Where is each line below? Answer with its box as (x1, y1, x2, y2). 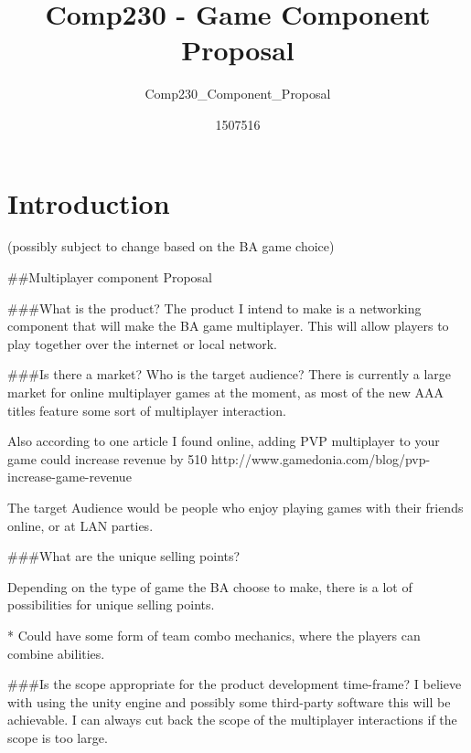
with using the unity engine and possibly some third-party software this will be (7, 692, 451, 711)
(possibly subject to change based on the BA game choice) (7, 237, 335, 256)
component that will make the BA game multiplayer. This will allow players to (7, 316, 449, 335)
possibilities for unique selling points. (7, 595, 215, 614)
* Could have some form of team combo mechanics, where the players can (7, 625, 421, 644)
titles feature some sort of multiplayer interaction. (7, 400, 286, 419)
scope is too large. (7, 727, 108, 747)
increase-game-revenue (7, 467, 132, 486)
